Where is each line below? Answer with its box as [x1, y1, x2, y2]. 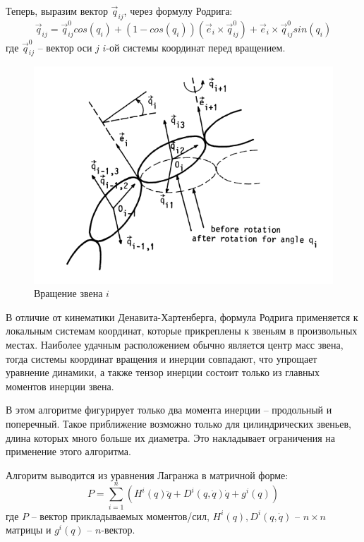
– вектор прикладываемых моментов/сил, [31, 508, 210, 523]
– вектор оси [37, 40, 92, 54]
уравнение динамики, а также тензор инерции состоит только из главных [6, 365, 320, 380]
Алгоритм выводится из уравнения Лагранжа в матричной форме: [6, 467, 289, 482]
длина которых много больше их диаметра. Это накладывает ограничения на [6, 430, 336, 445]
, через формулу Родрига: [123, 4, 233, 18]
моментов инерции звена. [6, 378, 114, 393]
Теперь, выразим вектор [6, 4, 108, 18]
